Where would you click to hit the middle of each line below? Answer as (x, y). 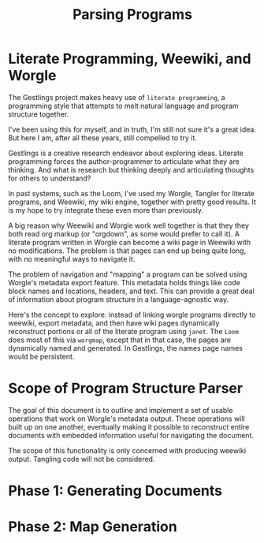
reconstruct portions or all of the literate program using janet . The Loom (123, 331)
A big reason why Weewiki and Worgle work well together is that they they (129, 225)
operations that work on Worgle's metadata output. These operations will (127, 418)
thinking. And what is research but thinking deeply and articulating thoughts (131, 169)
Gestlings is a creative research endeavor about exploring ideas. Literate (126, 153)
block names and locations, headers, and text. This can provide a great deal (131, 291)
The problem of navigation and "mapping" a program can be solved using (128, 274)
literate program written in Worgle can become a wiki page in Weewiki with (129, 242)
